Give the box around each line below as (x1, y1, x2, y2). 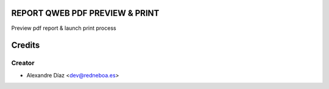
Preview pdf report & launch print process (11, 24, 116, 32)
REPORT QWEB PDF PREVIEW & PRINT (11, 8, 160, 18)
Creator (11, 59, 35, 67)
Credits (11, 40, 40, 51)
